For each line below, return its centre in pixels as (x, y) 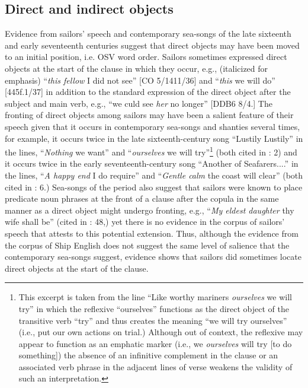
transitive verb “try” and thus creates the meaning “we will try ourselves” (153, 320)
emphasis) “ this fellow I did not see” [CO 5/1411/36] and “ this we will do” (140, 80)
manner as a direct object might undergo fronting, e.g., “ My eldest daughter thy (150, 210)
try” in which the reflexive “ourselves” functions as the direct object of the (154, 308)
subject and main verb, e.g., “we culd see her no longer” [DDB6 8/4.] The (139, 103)
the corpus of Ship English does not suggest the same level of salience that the (147, 245)
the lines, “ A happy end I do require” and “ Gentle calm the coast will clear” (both (154, 175)
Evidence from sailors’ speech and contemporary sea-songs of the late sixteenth (148, 34)
